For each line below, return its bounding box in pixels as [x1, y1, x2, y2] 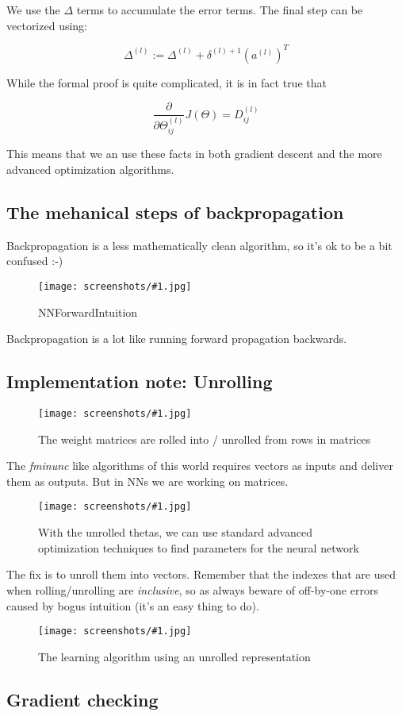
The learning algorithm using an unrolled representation [38, 648, 311, 664]
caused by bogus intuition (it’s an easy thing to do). [6, 597, 259, 614]
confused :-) [6, 252, 63, 269]
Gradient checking [6, 687, 159, 711]
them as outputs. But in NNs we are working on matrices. [6, 472, 289, 489]
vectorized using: [6, 17, 88, 33]
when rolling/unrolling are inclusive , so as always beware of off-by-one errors [6, 581, 378, 598]
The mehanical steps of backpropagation [6, 200, 344, 224]
